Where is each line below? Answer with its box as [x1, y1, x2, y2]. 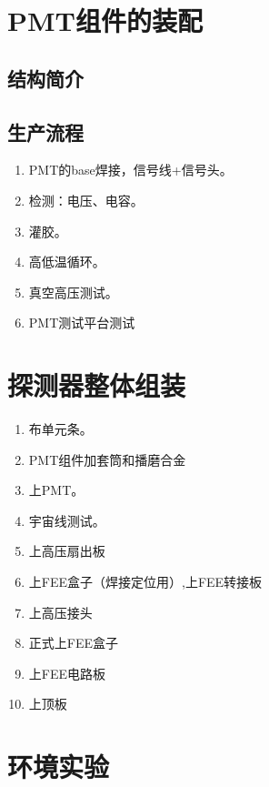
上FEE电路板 [28, 663, 106, 682]
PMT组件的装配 [7, 2, 203, 39]
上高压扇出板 [28, 541, 105, 560]
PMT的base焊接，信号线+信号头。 [28, 160, 233, 179]
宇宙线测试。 [28, 510, 105, 530]
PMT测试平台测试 [28, 313, 135, 332]
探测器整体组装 [7, 367, 186, 404]
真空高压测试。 [28, 282, 118, 301]
